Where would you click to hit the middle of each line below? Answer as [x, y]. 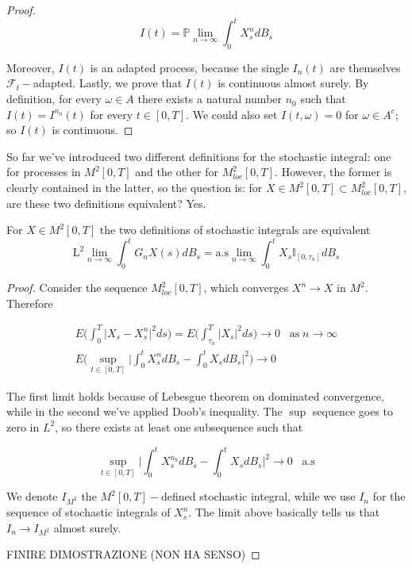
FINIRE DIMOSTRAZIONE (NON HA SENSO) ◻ [133, 554]
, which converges [246, 288]
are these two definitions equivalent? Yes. [106, 203]
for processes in [44, 172]
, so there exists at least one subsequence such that [179, 426]
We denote [32, 496]
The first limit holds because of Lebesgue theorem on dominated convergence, [195, 395]
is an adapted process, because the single [189, 67]
